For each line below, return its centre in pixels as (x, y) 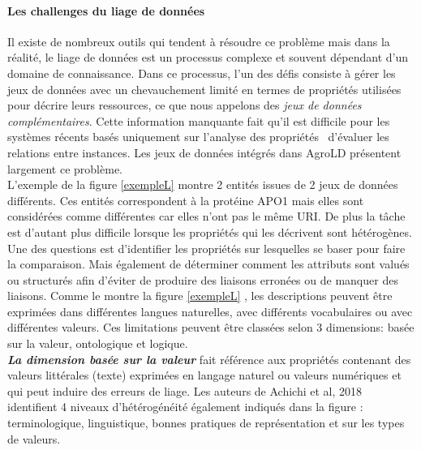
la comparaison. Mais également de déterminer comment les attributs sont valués (208, 264)
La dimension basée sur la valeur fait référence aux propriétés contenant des (209, 359)
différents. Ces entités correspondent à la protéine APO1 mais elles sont (186, 200)
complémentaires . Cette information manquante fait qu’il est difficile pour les (199, 120)
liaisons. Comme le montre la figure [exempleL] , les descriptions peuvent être (200, 296)
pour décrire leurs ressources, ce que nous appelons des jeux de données (185, 105)
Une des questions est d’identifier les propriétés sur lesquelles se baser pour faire (206, 248)
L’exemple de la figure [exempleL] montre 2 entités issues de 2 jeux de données (203, 184)
